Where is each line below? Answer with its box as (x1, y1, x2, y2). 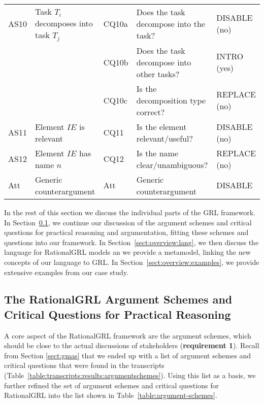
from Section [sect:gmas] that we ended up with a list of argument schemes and (4, 350, 251, 360)
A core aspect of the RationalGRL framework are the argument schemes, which (4, 330, 251, 341)
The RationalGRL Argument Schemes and (4, 291, 233, 307)
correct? (136, 106, 165, 118)
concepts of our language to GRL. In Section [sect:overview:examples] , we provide (4, 256, 259, 267)
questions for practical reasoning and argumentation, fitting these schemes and (4, 227, 249, 238)
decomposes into (35, 17, 93, 29)
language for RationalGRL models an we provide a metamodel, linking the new (4, 247, 251, 257)
